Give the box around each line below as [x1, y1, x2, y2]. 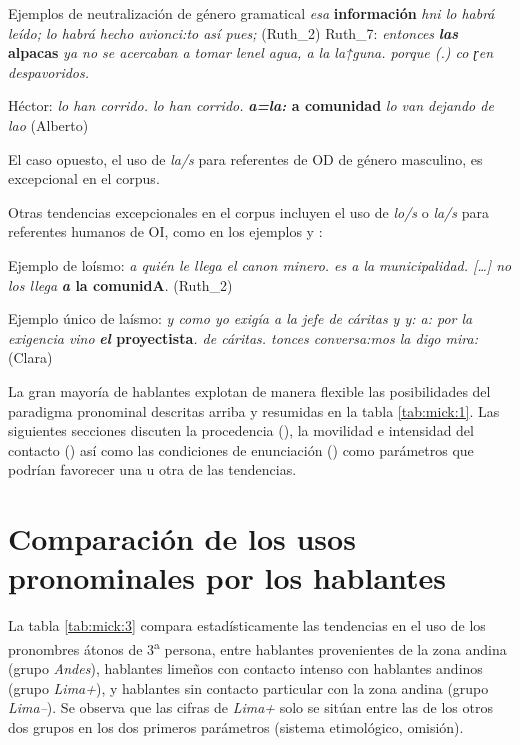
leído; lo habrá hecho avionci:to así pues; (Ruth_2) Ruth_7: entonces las [8, 22, 458, 43]
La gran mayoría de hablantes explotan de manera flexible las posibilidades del [8, 380, 491, 401]
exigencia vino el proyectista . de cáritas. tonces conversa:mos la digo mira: [8, 327, 478, 348]
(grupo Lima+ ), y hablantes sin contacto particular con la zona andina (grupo [8, 677, 489, 698]
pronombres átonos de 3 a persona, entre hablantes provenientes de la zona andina [8, 635, 507, 659]
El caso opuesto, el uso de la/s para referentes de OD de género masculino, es [8, 148, 483, 169]
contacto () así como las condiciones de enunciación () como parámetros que [8, 439, 474, 460]
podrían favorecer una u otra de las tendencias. [8, 459, 297, 480]
